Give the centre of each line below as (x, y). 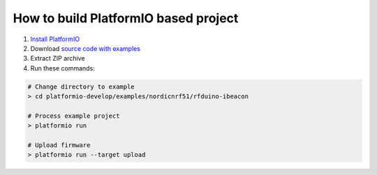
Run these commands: (63, 68)
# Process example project (74, 116)
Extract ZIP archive (58, 59)
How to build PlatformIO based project (126, 18)
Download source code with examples (86, 48)
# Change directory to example (81, 86)
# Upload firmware (59, 145)
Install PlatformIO (55, 39)
